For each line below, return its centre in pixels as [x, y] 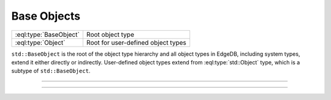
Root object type [110, 34]
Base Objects [46, 16]
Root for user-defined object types [136, 42]
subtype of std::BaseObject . [51, 71]
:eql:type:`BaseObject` [47, 34]
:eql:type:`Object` [40, 42]
